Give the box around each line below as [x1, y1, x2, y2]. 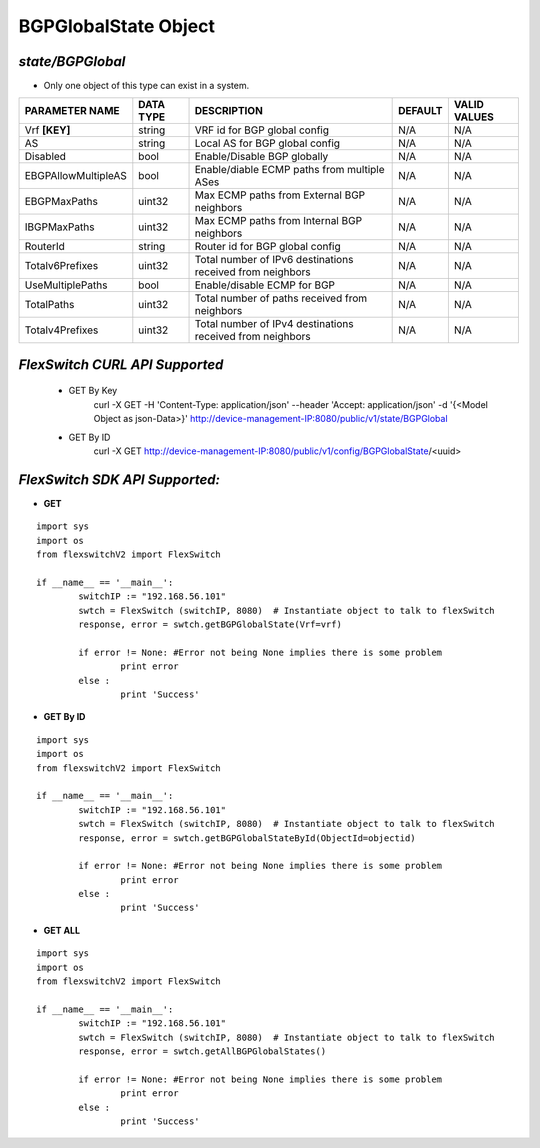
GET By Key [68, 385, 118, 397]
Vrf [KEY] [24, 123, 71, 137]
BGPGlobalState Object [18, 15, 215, 37]
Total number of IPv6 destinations [194, 253, 354, 267]
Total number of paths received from [194, 291, 368, 305]
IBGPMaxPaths [24, 220, 95, 234]
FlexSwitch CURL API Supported [18, 356, 224, 373]
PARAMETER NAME [24, 104, 120, 118]
